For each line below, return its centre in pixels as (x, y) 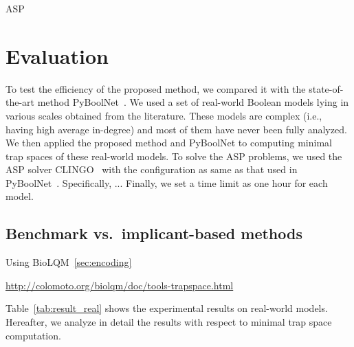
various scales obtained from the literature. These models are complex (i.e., (164, 115)
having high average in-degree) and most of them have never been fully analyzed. (176, 129)
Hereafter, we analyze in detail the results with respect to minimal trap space (169, 322)
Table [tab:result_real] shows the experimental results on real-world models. (167, 308)
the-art (20, 102)
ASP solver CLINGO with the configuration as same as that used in (152, 169)
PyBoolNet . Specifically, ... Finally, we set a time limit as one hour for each (167, 182)
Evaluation (57, 55)
